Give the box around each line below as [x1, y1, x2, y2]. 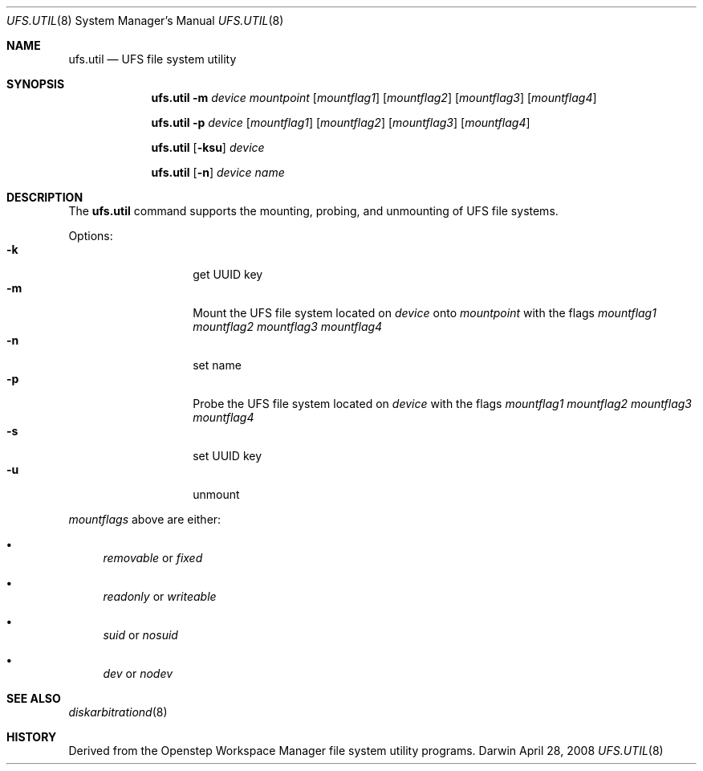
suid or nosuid [103, 628, 178, 642]
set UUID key [193, 449, 262, 463]
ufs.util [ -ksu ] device [151, 141, 265, 154]
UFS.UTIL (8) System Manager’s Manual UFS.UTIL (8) [6, 14, 284, 27]
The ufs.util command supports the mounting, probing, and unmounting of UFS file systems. [68, 204, 559, 218]
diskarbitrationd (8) [68, 705, 168, 719]
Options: [68, 229, 113, 243]
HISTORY [6, 730, 57, 744]
